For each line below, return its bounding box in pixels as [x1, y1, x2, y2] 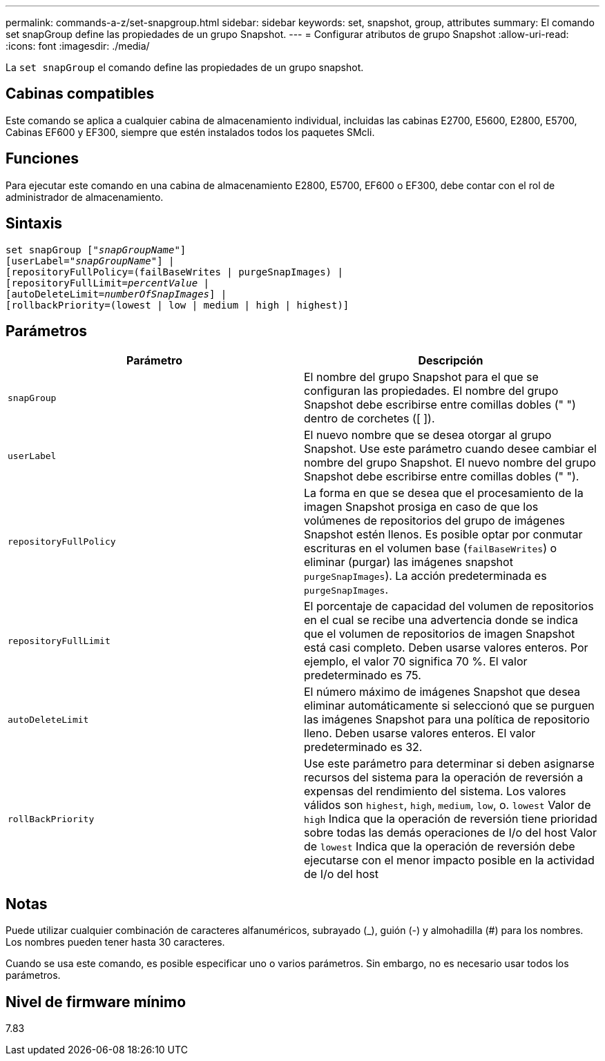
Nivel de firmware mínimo [6, 993, 186, 1011]
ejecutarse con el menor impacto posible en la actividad [304, 853, 595, 868]
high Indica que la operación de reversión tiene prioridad [304, 812, 597, 826]
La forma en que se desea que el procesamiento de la [304, 486, 584, 500]
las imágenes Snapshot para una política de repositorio [304, 712, 590, 727]
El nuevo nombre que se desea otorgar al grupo [304, 428, 552, 442]
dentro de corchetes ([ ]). [304, 411, 435, 426]
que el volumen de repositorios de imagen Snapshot [304, 627, 575, 641]
